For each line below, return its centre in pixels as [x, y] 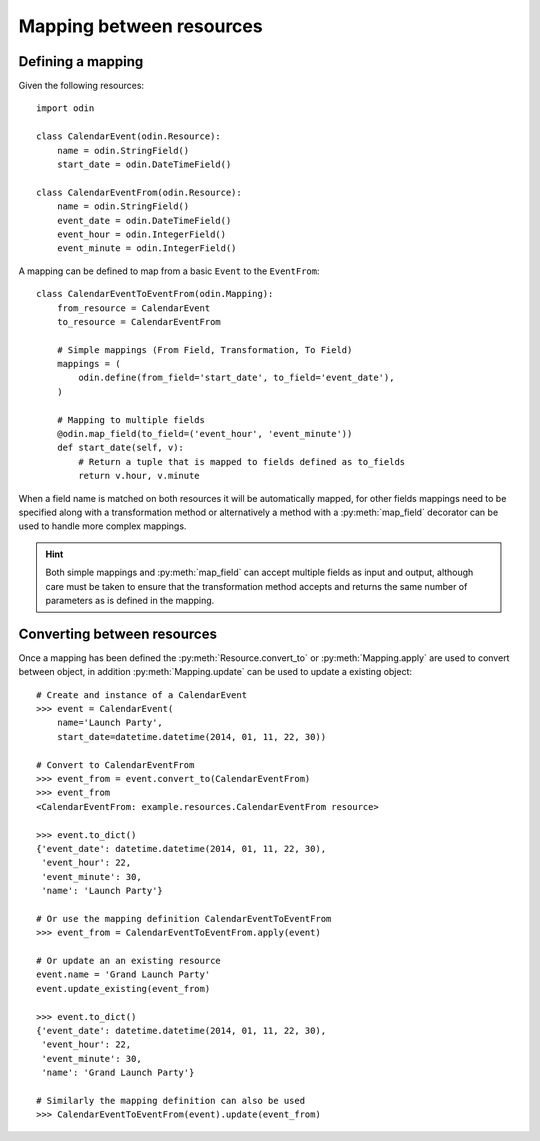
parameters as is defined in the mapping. [130, 600]
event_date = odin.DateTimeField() [144, 220]
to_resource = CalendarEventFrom [139, 321]
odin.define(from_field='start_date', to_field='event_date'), [236, 378]
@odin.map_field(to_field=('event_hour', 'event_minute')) [204, 434]
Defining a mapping [81, 61]
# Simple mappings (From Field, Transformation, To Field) [204, 349]
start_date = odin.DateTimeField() [144, 164]
